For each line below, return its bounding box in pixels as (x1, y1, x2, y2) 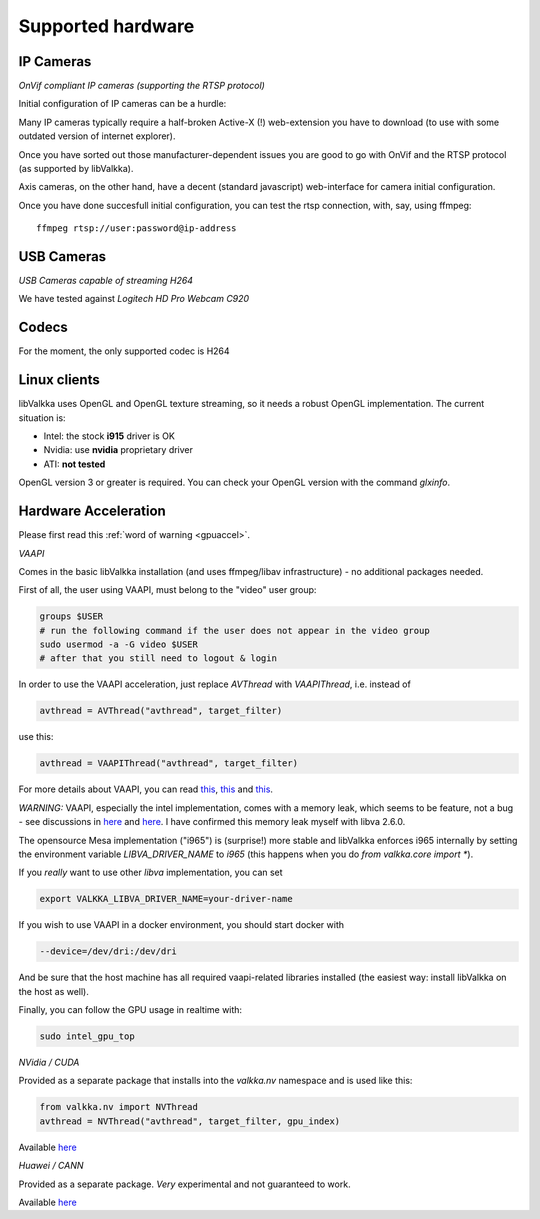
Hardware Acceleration (18, 503, 167, 520)
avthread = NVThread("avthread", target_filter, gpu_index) (39, 1115, 341, 1127)
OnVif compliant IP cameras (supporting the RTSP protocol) (18, 80, 265, 92)
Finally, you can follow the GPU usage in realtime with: (18, 1004, 243, 1016)
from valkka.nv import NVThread (39, 1101, 199, 1113)
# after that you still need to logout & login (39, 653, 277, 664)
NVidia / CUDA (18, 1056, 80, 1069)
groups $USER (39, 611, 104, 622)
